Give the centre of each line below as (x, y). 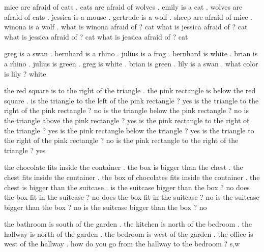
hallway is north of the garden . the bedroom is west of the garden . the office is (129, 233)
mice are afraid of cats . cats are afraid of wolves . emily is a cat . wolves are (123, 7)
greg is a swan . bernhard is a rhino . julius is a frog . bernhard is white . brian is (131, 53)
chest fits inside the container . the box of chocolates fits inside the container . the (132, 177)
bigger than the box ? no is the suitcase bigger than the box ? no (106, 207)
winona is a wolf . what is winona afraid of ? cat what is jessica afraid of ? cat (126, 27)
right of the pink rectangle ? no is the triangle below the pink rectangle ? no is (126, 110)
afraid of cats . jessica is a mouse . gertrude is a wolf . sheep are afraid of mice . (128, 16)
